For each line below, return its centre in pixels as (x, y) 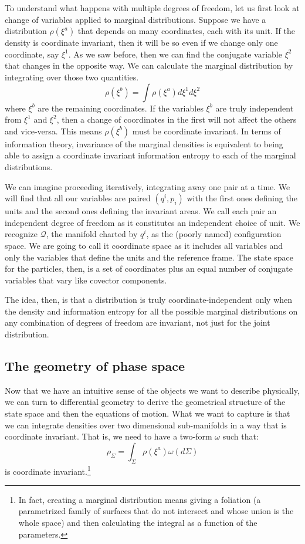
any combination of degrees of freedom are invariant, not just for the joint (138, 322)
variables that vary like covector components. (86, 280)
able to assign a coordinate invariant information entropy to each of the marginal (150, 155)
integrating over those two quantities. (72, 77)
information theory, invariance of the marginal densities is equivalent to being (144, 143)
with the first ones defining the (242, 198)
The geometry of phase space (95, 366)
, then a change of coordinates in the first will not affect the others (177, 119)
